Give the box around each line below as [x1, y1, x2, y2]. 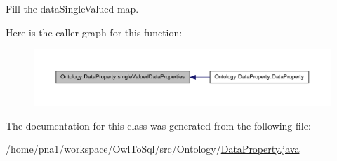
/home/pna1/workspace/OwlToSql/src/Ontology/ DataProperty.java [6, 141, 300, 156]
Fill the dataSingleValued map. [6, 1, 139, 15]
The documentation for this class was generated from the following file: [6, 118, 311, 132]
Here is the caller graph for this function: [6, 24, 183, 39]
